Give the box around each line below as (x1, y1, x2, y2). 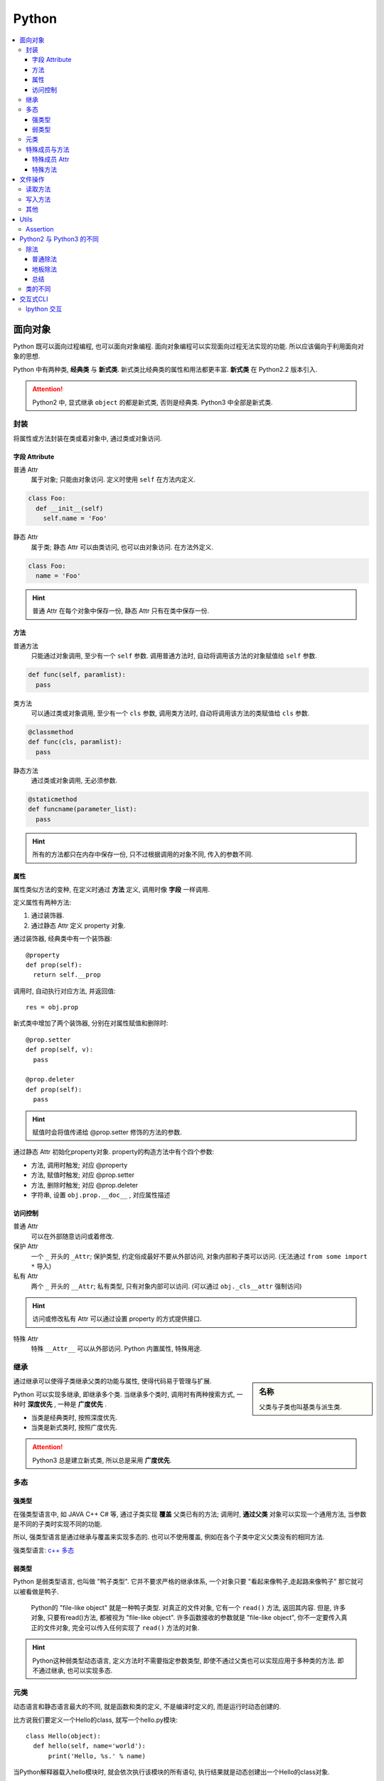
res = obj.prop (26, 1003, 79, 1012)
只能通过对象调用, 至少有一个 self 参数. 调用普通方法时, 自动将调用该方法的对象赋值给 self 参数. (31, 652, 318, 660)
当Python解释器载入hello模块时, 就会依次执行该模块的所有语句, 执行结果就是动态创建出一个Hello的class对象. (13, 1767, 330, 1777)
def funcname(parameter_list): (28, 805, 138, 814)
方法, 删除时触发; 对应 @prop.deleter (31, 1180, 139, 1189)
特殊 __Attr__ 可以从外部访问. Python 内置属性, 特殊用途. (31, 1344, 202, 1353)
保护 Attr (13, 1242, 38, 1250)
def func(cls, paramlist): (28, 738, 122, 746)
